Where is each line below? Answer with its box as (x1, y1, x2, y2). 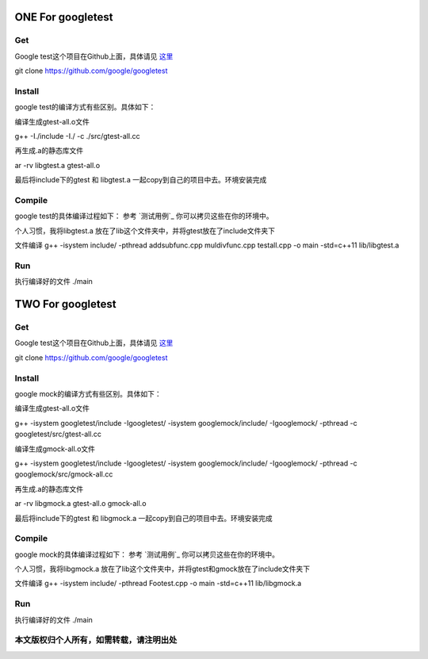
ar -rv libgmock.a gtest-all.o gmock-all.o (14, 499, 147, 508)
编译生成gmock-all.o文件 (14, 444, 95, 454)
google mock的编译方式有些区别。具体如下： (14, 389, 162, 398)
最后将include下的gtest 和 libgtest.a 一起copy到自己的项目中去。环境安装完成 (14, 175, 267, 185)
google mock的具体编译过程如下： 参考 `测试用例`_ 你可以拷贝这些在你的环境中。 (14, 550, 280, 559)
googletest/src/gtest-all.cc (14, 429, 102, 439)
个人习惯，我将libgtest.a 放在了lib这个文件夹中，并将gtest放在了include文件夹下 (14, 226, 275, 236)
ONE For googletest (14, 10, 113, 24)
